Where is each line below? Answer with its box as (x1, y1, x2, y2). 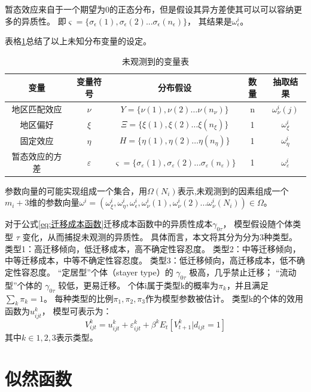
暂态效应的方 (11, 150, 62, 163)
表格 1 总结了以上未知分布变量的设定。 (5, 35, 151, 47)
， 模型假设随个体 (222, 218, 293, 230)
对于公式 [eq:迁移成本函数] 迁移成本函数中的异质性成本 (5, 218, 213, 230)
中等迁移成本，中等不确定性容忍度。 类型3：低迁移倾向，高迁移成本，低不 (5, 254, 297, 267)
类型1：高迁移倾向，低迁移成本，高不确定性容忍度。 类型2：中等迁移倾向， (5, 242, 301, 255)
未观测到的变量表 (122, 54, 189, 67)
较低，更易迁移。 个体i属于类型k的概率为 (58, 278, 219, 291)
